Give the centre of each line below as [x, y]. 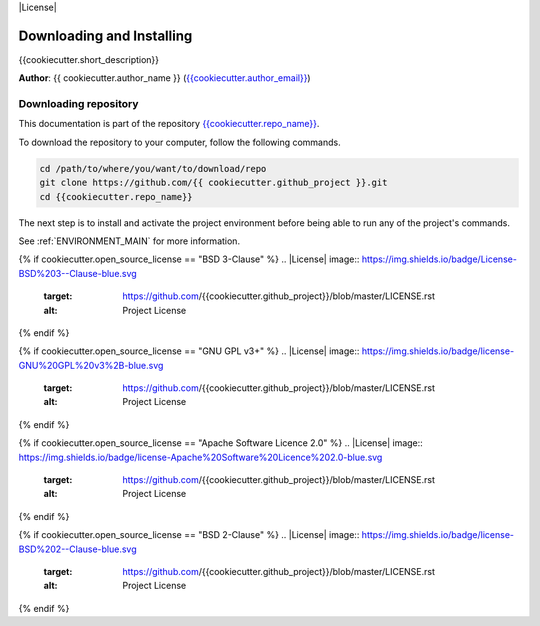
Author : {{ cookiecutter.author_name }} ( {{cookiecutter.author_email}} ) [164, 78]
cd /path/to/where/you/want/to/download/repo [153, 168]
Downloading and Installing [105, 35]
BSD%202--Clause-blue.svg [77, 549]
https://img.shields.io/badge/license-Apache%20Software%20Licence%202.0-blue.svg [200, 457]
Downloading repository [78, 104]
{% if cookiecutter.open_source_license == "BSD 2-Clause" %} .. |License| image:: [189, 535]
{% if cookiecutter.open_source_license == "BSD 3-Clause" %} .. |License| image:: [189, 259]
